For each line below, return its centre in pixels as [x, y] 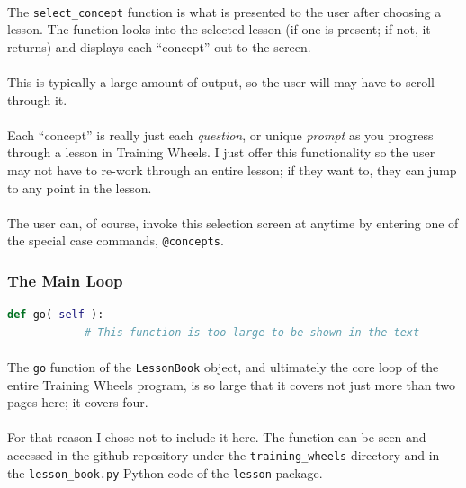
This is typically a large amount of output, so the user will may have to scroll [221, 82]
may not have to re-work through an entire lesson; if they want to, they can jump [232, 170]
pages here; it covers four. [78, 402]
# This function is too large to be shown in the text [252, 332]
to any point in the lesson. [80, 187]
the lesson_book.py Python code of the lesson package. [165, 472]
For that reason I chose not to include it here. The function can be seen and [217, 437]
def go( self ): [56, 315]
